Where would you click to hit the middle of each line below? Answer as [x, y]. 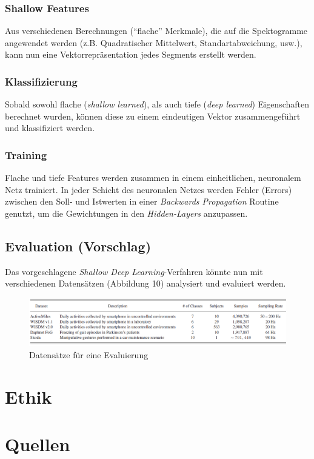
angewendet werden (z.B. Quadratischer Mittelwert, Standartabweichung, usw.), [154, 42]
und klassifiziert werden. [50, 128]
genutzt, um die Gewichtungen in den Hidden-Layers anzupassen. [126, 213]
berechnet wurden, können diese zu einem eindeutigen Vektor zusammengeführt [153, 116]
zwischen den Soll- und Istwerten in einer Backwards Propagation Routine [142, 201]
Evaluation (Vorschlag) [78, 246]
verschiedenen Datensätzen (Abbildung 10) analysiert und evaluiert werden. [145, 283]
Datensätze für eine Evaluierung [89, 354]
